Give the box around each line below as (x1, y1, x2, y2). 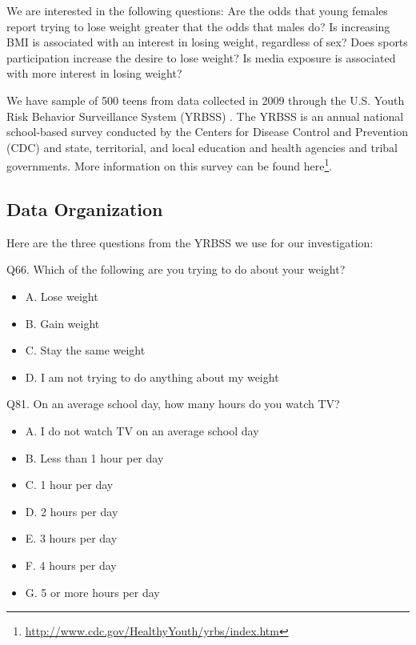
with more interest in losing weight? (6, 65, 182, 82)
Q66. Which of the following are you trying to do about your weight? (6, 261, 346, 278)
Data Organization (6, 196, 163, 221)
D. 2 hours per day (25, 503, 118, 519)
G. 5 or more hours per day (25, 583, 160, 600)
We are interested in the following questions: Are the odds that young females (6, 2, 388, 18)
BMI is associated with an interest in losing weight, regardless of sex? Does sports (6, 34, 408, 50)
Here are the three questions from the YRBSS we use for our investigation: (6, 234, 374, 250)
